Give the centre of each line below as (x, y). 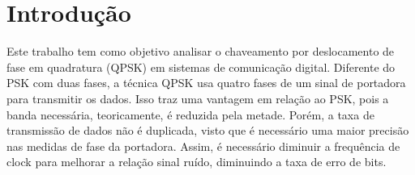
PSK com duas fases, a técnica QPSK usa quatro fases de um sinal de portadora (206, 83)
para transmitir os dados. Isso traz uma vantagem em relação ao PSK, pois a (198, 98)
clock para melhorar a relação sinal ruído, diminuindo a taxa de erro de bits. (197, 162)
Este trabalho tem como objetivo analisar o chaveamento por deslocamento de (201, 51)
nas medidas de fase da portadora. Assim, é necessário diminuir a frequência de (203, 146)
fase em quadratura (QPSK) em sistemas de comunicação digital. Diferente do (201, 67)
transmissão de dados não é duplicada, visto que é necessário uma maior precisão (208, 130)
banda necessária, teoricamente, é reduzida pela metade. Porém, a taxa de (190, 114)
